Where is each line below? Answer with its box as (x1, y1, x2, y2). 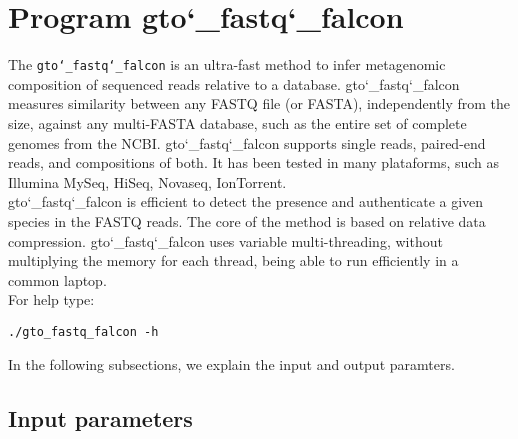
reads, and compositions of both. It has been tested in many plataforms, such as (8, 152, 500, 173)
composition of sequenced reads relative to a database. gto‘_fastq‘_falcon (8, 73, 460, 94)
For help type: (8, 289, 95, 310)
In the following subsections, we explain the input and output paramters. (8, 353, 455, 374)
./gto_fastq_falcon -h (8, 324, 159, 339)
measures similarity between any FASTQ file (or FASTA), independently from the (8, 93, 511, 114)
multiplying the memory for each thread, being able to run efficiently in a (8, 250, 459, 271)
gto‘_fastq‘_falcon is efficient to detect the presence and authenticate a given (8, 191, 484, 212)
